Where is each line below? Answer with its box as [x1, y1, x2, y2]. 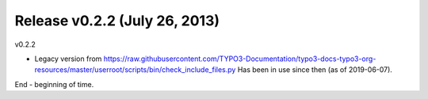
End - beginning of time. [14, 79, 94, 89]
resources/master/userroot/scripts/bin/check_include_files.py [34, 65, 236, 74]
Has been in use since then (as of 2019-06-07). [237, 65, 392, 74]
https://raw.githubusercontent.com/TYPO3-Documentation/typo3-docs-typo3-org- [103, 54, 376, 63]
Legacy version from [34, 54, 102, 63]
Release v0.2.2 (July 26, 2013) [14, 12, 220, 29]
